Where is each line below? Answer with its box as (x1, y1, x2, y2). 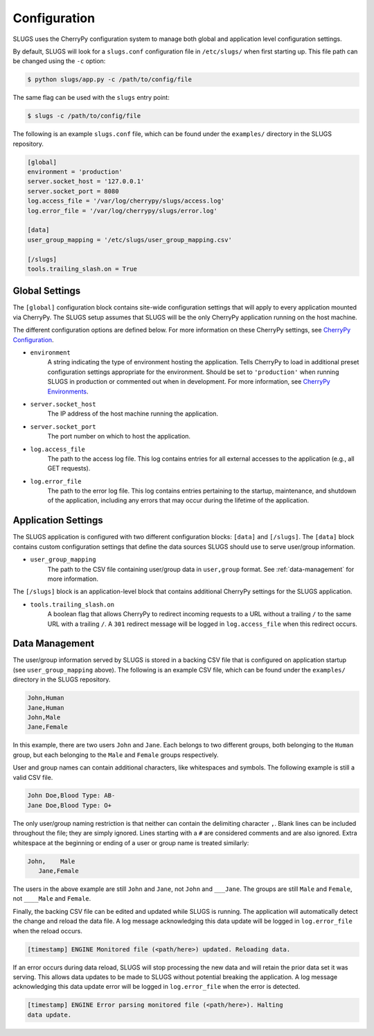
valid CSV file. (12, 773, 53, 781)
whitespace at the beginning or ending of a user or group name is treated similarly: (12, 838, 249, 847)
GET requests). (47, 464, 91, 473)
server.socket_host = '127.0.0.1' (27, 178, 145, 185)
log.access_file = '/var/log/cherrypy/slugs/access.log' (27, 197, 225, 205)
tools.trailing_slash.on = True (27, 264, 138, 273)
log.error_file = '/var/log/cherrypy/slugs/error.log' (27, 207, 217, 214)
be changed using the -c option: (12, 57, 106, 65)
